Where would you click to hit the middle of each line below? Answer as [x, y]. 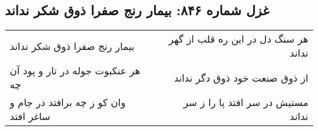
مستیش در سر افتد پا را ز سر [246, 102]
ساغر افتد [30, 116]
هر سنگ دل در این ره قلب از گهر [239, 39]
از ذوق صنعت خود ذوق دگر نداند [241, 77]
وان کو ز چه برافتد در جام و [68, 102]
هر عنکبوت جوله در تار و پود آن [75, 71]
